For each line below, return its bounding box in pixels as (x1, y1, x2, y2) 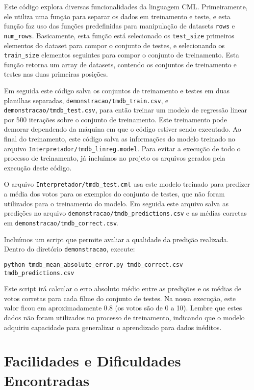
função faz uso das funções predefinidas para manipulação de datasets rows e (4, 21, 235, 31)
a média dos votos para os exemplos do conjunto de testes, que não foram (4, 189, 225, 199)
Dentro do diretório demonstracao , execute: (4, 244, 135, 254)
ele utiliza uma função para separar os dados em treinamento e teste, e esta (4, 11, 230, 21)
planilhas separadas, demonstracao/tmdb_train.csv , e (4, 95, 169, 105)
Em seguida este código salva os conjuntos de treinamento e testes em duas (4, 85, 230, 95)
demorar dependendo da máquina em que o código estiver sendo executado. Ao (4, 124, 241, 134)
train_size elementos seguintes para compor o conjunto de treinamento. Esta (4, 50, 239, 60)
